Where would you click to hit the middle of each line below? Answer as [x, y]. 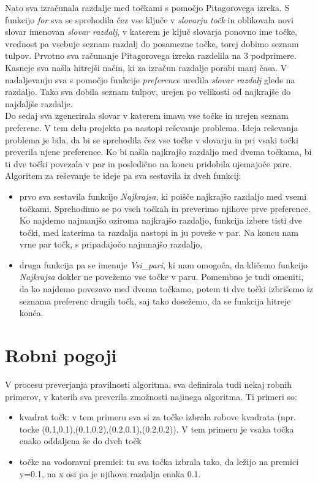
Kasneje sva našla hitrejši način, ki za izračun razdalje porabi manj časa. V [146, 67]
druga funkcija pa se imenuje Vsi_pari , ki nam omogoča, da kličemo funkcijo [163, 264]
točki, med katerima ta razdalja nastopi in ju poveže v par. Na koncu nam [159, 232]
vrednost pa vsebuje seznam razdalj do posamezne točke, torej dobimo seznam [152, 43]
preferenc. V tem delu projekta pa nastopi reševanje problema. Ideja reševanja [152, 127]
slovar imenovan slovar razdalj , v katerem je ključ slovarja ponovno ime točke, [151, 32]
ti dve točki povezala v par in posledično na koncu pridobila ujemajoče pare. [149, 163]
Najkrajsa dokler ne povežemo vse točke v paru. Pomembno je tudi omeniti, [161, 277]
